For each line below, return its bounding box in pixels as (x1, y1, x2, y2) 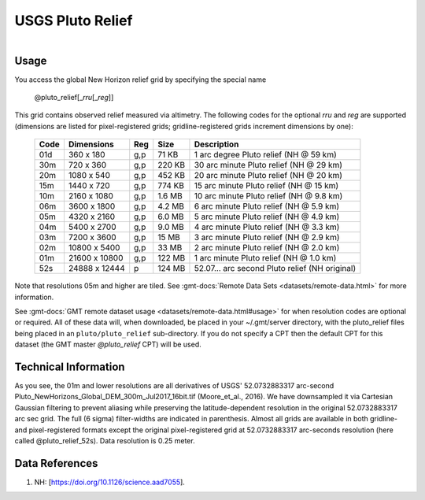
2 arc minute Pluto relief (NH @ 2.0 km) (194, 243, 340, 254)
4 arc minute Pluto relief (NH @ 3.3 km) (194, 221, 340, 232)
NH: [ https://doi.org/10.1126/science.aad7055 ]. (34, 477, 185, 487)
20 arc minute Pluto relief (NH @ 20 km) (194, 170, 342, 181)
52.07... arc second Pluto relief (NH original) (194, 263, 357, 274)
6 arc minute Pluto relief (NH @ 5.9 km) (194, 201, 340, 212)
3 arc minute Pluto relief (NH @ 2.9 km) (194, 232, 340, 243)
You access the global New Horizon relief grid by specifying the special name (14, 75, 267, 84)
